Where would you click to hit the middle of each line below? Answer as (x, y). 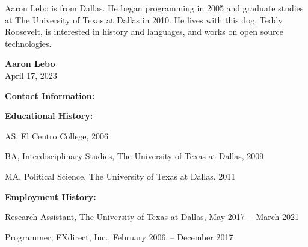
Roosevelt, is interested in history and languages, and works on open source (144, 32)
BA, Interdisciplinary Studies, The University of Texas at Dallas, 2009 (134, 156)
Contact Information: (50, 95)
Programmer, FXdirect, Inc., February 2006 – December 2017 (119, 236)
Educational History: (49, 116)
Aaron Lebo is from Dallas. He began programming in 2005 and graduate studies (154, 8)
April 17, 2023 (31, 75)
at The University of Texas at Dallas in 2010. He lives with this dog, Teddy (144, 20)
